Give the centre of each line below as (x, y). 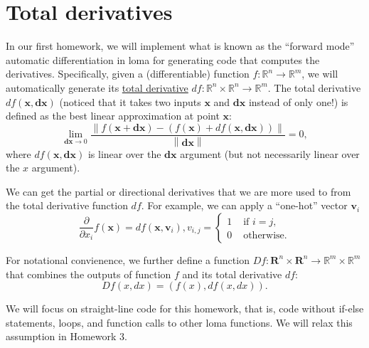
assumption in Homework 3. (66, 336)
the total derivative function (67, 205)
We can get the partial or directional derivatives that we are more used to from (178, 191)
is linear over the (124, 153)
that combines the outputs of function (89, 274)
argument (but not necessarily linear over (270, 153)
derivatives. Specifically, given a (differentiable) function (128, 74)
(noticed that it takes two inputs (130, 101)
